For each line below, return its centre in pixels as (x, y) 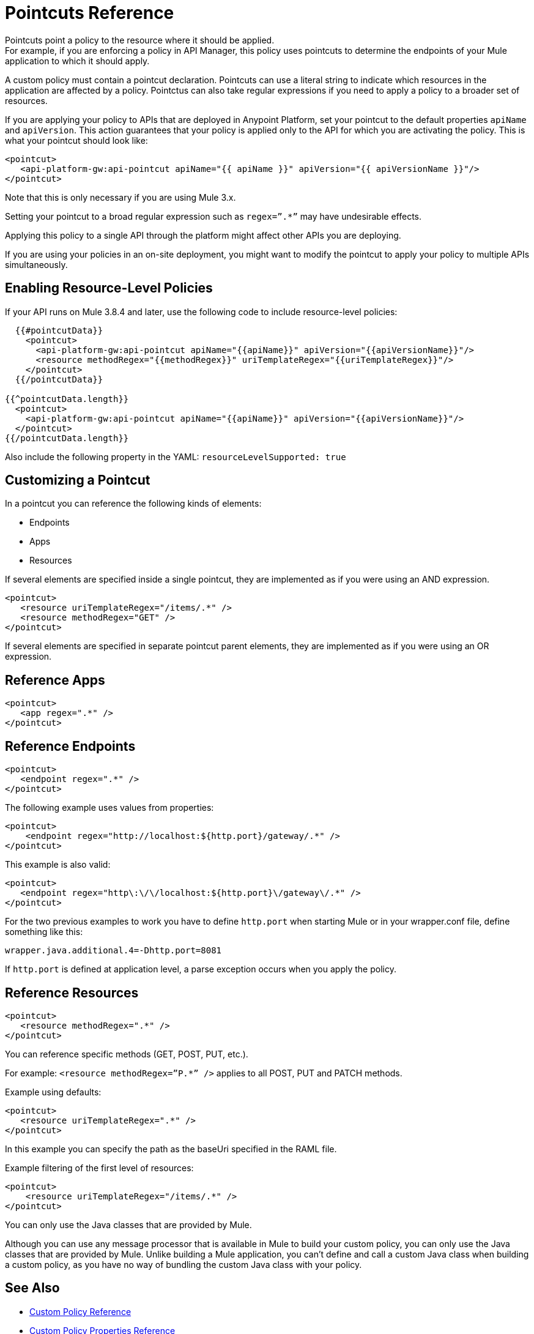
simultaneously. (36, 264)
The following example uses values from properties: (109, 808)
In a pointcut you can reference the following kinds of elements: (133, 504)
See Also (32, 1288)
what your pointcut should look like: (76, 140)
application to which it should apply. (77, 61)
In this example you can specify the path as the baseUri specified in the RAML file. (171, 1149)
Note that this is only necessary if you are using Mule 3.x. (121, 197)
